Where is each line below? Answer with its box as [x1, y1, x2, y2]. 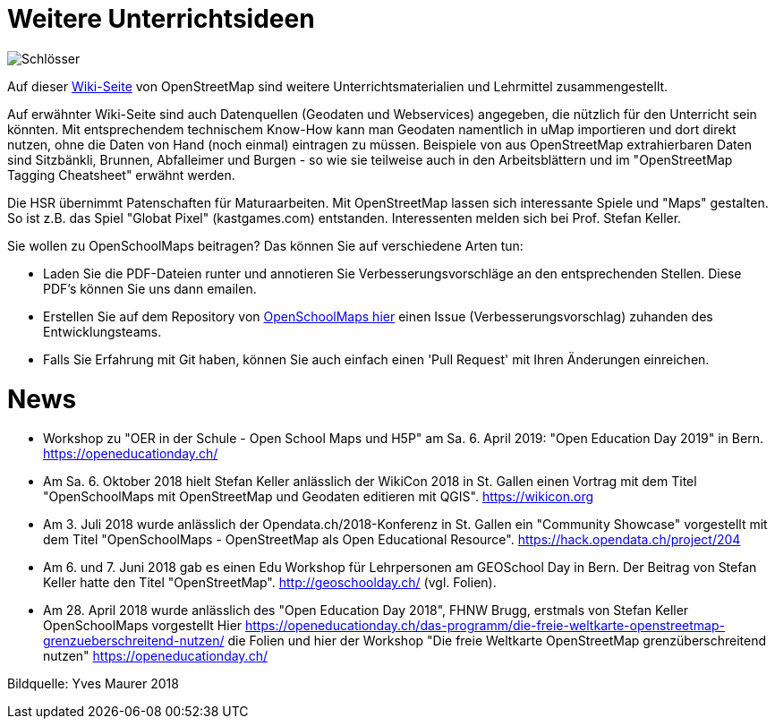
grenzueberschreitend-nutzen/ [43, 633, 225, 649]
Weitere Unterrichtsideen [7, 4, 315, 34]
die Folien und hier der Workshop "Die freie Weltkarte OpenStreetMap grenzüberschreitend [227, 633, 767, 649]
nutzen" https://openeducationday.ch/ [43, 648, 268, 664]
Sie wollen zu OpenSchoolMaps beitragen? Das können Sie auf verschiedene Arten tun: [7, 237, 524, 253]
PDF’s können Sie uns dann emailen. [43, 280, 257, 296]
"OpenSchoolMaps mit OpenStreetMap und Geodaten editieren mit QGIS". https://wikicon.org [43, 489, 594, 505]
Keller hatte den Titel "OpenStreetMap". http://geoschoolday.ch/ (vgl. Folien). [43, 575, 497, 591]
